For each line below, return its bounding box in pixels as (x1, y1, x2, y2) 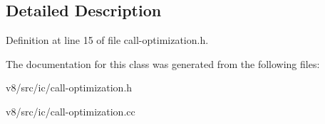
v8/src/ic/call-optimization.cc (6, 103, 135, 118)
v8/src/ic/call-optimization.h (6, 80, 133, 95)
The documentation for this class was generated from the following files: (6, 56, 320, 71)
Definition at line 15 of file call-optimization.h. (6, 33, 209, 47)
